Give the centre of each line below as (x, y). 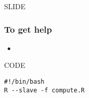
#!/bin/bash (24, 82)
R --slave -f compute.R (44, 90)
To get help (28, 29)
